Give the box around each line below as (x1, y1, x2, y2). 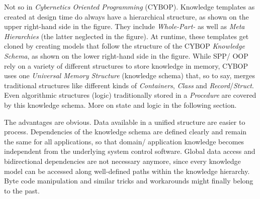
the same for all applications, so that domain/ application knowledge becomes (4, 136, 244, 146)
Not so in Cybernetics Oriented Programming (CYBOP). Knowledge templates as (4, 2, 255, 12)
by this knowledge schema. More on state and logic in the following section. (4, 99, 237, 110)
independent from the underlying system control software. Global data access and (4, 146, 255, 156)
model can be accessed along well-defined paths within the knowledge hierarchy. (4, 165, 250, 176)
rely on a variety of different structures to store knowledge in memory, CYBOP (4, 60, 248, 71)
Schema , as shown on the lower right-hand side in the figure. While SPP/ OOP (4, 50, 248, 61)
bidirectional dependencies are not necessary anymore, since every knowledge (4, 155, 241, 166)
